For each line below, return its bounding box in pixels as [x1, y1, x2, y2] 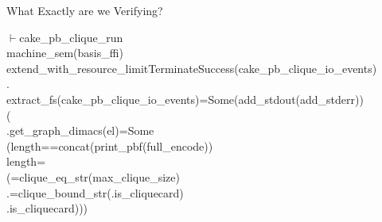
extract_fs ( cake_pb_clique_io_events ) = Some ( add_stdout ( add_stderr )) [6, 90, 364, 107]
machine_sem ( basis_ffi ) [6, 44, 123, 61]
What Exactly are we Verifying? [6, 2, 163, 18]
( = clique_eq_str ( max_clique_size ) [6, 168, 181, 185]
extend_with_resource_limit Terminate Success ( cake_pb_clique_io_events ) [6, 59, 377, 76]
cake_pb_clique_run [19, 29, 123, 45]
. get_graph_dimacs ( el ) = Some [6, 122, 154, 139]
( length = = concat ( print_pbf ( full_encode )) [6, 137, 213, 154]
